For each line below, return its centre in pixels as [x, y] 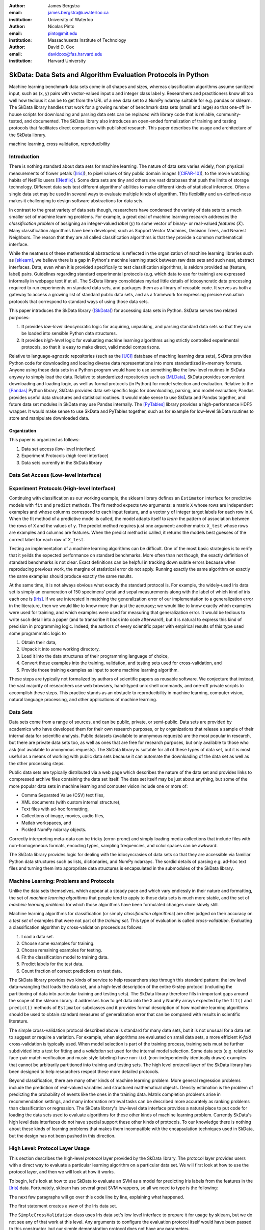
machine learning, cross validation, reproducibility [60, 144]
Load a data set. [38, 936]
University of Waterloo [70, 19]
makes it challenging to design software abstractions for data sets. [76, 201]
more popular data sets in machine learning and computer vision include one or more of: [98, 786]
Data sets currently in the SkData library [62, 462]
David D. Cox [61, 47]
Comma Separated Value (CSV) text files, [63, 795]
